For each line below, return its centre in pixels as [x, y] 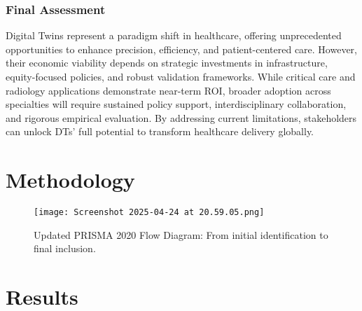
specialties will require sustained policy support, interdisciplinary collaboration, [176, 104]
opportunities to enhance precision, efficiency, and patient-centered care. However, [181, 49]
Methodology [70, 180]
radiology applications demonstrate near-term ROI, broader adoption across [168, 90]
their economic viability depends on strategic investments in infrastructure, [167, 63]
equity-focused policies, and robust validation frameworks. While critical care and [181, 76]
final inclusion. [65, 248]
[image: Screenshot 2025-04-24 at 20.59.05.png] [149, 213]
